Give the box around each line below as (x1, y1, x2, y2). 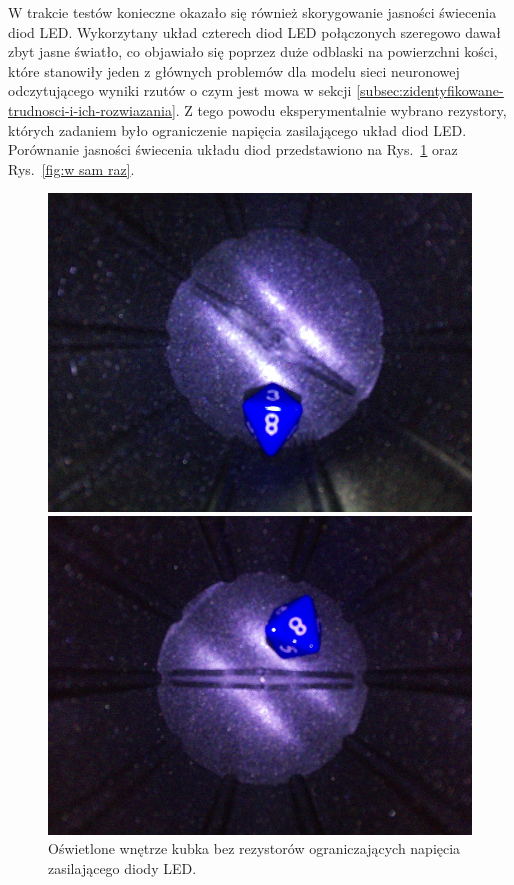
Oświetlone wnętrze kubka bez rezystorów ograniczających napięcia (48, 838, 461, 859)
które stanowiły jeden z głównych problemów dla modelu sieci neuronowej (8, 60, 460, 81)
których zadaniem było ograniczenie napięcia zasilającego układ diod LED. (8, 119, 467, 140)
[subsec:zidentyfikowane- (356, 80, 504, 101)
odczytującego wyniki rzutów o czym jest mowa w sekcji (8, 80, 352, 101)
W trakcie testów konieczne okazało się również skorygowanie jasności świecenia (8, 2, 497, 22)
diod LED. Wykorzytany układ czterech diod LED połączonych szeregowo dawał (8, 21, 502, 42)
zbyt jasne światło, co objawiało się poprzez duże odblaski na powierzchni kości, (8, 41, 498, 62)
